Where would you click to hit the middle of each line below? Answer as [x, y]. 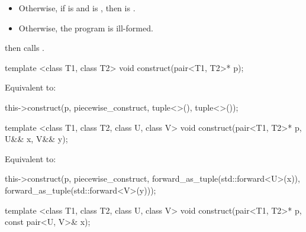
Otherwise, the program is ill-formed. [86, 28]
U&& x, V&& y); [36, 139]
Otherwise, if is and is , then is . [77, 8]
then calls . [25, 48]
